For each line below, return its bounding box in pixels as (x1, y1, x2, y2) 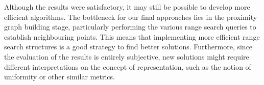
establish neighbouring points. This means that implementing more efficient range (4, 31, 260, 42)
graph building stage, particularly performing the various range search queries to (4, 21, 256, 32)
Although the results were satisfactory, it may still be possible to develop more (4, 2, 250, 12)
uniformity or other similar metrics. (4, 71, 115, 82)
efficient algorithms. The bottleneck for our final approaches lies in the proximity (4, 11, 257, 22)
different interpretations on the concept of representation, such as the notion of (4, 61, 251, 72)
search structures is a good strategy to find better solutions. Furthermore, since (4, 41, 253, 52)
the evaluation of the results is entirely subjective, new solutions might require (4, 51, 249, 62)
